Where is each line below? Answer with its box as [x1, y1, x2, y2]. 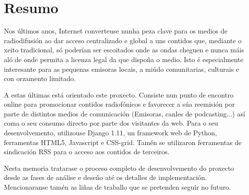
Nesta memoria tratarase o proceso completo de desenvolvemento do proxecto [4, 162, 234, 173]
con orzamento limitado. [4, 73, 76, 83]
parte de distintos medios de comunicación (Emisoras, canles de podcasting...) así [4, 108, 245, 118]
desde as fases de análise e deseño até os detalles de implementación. [4, 172, 207, 182]
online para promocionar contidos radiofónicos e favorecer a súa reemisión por [4, 99, 235, 109]
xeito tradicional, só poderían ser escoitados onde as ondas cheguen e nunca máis [4, 45, 244, 55]
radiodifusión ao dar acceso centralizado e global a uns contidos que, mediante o [4, 35, 242, 45]
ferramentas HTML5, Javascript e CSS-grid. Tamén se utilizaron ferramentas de [4, 137, 242, 147]
